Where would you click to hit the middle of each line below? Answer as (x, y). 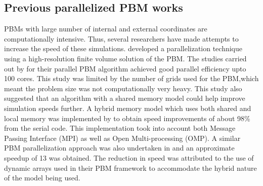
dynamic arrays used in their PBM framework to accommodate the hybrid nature (130, 168)
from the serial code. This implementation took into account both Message (120, 128)
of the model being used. (42, 178)
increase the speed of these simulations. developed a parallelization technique (123, 48)
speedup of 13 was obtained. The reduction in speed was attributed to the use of (129, 157)
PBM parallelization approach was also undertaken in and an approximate (119, 148)
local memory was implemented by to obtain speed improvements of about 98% (127, 118)
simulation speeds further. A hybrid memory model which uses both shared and (128, 108)
